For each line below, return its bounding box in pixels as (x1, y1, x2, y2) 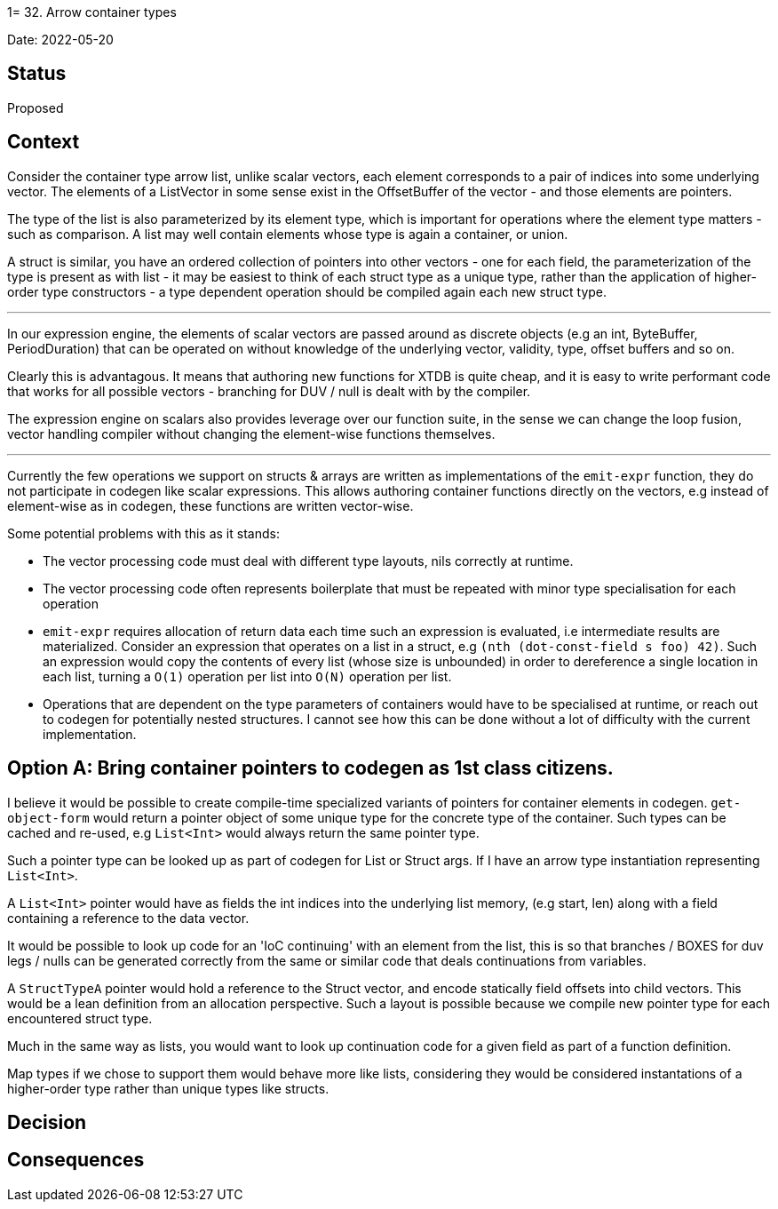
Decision (7, 1110, 87, 1133)
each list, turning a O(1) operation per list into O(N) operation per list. (43, 668, 452, 684)
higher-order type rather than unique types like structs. (7, 1080, 329, 1096)
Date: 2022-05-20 (7, 32, 114, 47)
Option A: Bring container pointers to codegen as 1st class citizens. (7, 757, 614, 780)
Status (7, 62, 67, 85)
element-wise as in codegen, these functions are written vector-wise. (7, 497, 414, 513)
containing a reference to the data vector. (7, 910, 250, 926)
